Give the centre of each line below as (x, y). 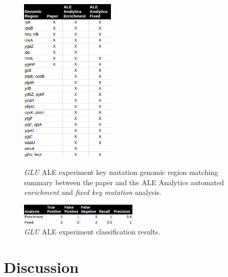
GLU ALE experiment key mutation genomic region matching (121, 172)
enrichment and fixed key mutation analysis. (93, 192)
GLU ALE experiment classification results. (92, 232)
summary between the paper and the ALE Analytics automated (124, 182)
